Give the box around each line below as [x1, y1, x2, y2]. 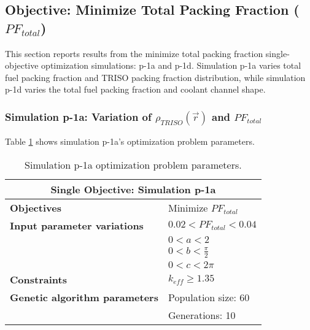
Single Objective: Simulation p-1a [50, 182, 216, 196]
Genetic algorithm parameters [10, 290, 158, 304]
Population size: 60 [168, 290, 250, 304]
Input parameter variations [10, 218, 144, 232]
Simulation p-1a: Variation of [5, 109, 152, 124]
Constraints [10, 272, 67, 286]
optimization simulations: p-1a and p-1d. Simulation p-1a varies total [41, 59, 301, 72]
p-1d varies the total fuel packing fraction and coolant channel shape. [5, 83, 266, 96]
